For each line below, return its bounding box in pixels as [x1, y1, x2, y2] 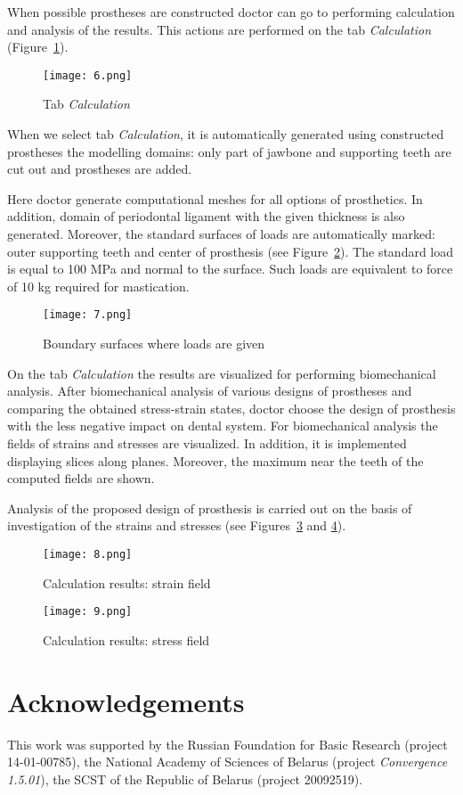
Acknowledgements [7, 683, 245, 719]
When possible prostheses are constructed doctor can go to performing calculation [7, 3, 455, 20]
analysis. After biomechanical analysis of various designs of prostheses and [7, 381, 412, 400]
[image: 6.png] [43, 69, 133, 82]
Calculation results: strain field [43, 573, 211, 592]
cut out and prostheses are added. [7, 160, 192, 178]
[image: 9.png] [43, 605, 133, 619]
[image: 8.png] [43, 547, 133, 561]
